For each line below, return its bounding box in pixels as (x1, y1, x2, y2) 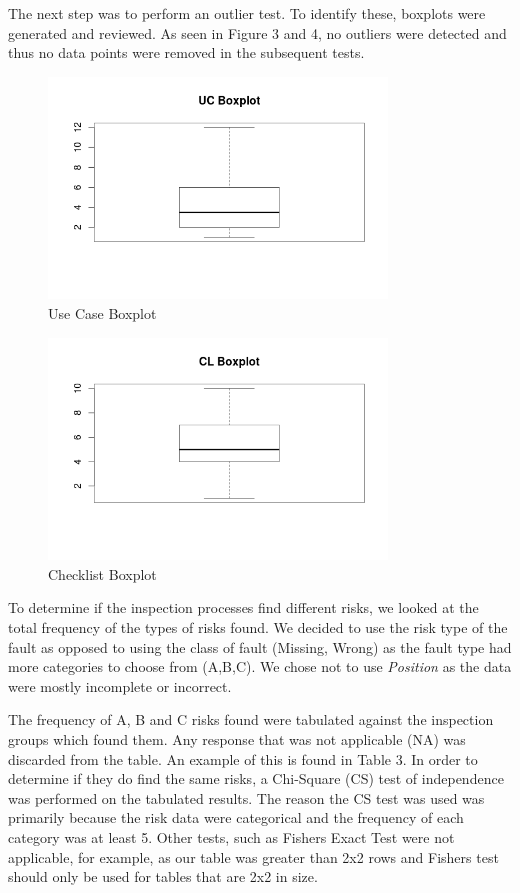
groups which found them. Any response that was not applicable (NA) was (8, 729, 466, 750)
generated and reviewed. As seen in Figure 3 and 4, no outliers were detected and (8, 22, 507, 43)
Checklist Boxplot (48, 563, 157, 584)
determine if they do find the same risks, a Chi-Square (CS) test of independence (8, 768, 504, 789)
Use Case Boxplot (48, 303, 157, 324)
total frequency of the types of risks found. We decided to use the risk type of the (8, 617, 508, 638)
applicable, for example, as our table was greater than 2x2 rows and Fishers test (8, 846, 499, 867)
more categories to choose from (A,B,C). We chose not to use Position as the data (8, 656, 512, 677)
